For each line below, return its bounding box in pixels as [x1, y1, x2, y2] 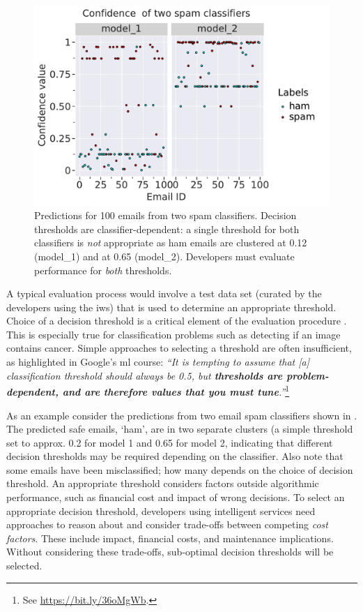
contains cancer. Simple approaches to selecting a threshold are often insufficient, [6, 341, 352, 355]
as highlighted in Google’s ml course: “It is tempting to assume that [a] [6, 354, 309, 369]
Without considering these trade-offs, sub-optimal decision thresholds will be [6, 544, 334, 559]
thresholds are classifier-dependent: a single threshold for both [34, 221, 300, 236]
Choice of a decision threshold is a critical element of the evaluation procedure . [6, 313, 347, 328]
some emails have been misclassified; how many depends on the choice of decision [6, 462, 353, 477]
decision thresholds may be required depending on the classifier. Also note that [6, 449, 343, 463]
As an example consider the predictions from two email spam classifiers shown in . [6, 408, 357, 422]
